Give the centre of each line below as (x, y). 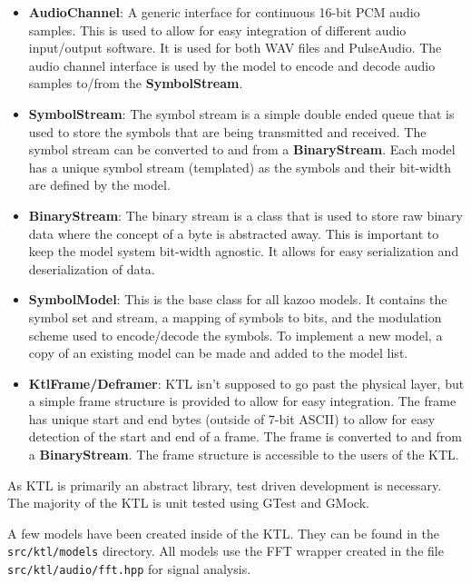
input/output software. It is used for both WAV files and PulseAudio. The (235, 48)
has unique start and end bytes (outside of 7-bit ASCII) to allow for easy (232, 418)
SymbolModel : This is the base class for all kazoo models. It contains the (238, 299)
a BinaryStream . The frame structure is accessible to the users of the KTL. (244, 455)
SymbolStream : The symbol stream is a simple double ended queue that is (241, 113)
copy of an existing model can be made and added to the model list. (218, 353)
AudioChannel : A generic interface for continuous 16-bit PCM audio (224, 12)
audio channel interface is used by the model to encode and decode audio (232, 65)
